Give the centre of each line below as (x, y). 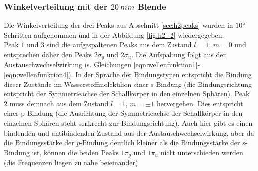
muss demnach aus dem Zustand (59, 103)
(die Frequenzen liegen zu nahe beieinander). (72, 162)
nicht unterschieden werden (202, 152)
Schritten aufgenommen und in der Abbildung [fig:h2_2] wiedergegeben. (114, 35)
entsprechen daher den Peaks (48, 54)
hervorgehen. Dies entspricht (200, 103)
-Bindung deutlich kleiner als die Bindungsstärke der (160, 142)
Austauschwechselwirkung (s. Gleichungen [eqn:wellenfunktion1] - (102, 64)
